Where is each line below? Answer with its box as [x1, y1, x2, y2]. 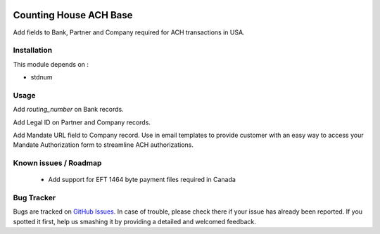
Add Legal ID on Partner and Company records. [13, 118, 151, 126]
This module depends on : [13, 60, 89, 68]
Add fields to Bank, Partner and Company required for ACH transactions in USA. [13, 28, 246, 37]
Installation [13, 46, 53, 56]
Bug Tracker [13, 193, 56, 203]
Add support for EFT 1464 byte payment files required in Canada [48, 176, 236, 184]
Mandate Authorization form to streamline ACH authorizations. [13, 141, 194, 149]
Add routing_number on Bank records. [13, 105, 125, 114]
